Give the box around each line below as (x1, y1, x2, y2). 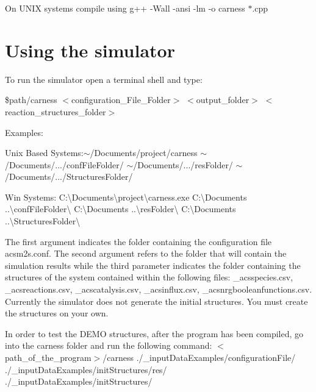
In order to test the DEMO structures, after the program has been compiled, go (5, 327, 304, 340)
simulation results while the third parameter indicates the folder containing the (5, 258, 301, 271)
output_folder (196, 93, 250, 106)
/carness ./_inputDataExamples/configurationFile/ (102, 351, 296, 363)
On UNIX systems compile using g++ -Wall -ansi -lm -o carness (5, 2, 245, 14)
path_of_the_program (5, 351, 92, 363)
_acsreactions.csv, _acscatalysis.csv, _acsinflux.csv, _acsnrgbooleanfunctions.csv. (5, 283, 312, 296)
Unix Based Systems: (5, 146, 84, 159)
